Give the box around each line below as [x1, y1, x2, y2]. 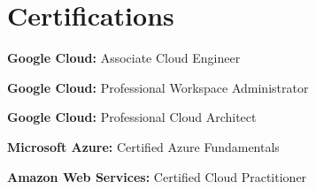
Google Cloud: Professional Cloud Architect [7, 108, 257, 126]
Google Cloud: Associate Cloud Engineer [7, 49, 241, 67]
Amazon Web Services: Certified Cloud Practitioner [7, 167, 307, 185]
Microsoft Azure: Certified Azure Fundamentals [7, 137, 280, 155]
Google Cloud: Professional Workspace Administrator [7, 78, 309, 96]
